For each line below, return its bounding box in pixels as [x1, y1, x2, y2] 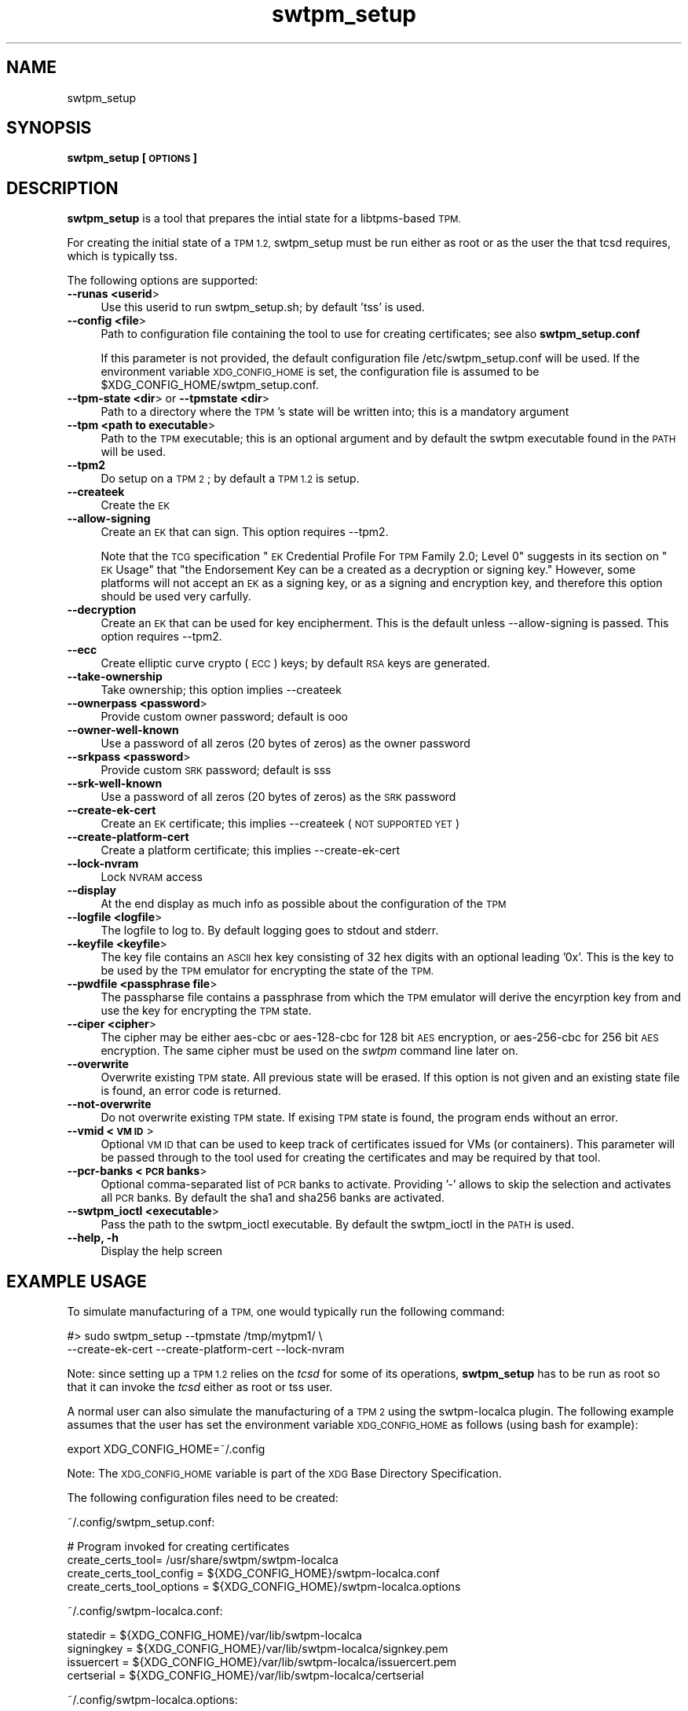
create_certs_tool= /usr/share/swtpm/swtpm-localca [67, 1553, 339, 1567]
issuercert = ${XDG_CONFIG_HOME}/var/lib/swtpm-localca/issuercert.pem [67, 1655, 457, 1669]
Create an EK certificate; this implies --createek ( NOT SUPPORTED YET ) [101, 817, 460, 831]
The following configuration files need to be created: [67, 1491, 339, 1505]
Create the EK [101, 498, 170, 512]
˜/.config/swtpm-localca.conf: [67, 1604, 223, 1618]
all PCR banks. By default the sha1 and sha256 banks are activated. [101, 1191, 445, 1205]
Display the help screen [101, 1244, 223, 1258]
